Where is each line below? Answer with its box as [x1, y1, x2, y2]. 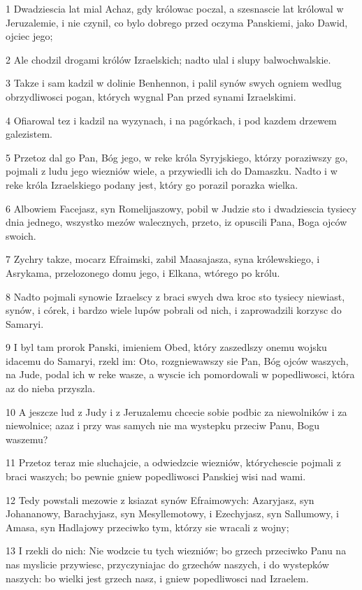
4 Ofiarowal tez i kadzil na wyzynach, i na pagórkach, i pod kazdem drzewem [6, 113, 337, 127]
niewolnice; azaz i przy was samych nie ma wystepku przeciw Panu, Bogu [6, 418, 320, 433]
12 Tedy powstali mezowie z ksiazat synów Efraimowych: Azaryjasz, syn [6, 492, 314, 507]
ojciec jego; [6, 29, 53, 43]
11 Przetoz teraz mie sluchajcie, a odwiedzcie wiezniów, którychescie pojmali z [6, 455, 341, 470]
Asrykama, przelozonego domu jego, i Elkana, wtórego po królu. [6, 265, 280, 280]
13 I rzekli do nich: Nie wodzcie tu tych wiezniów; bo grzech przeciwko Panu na [6, 543, 347, 558]
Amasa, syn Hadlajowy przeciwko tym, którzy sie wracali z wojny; [6, 519, 289, 534]
